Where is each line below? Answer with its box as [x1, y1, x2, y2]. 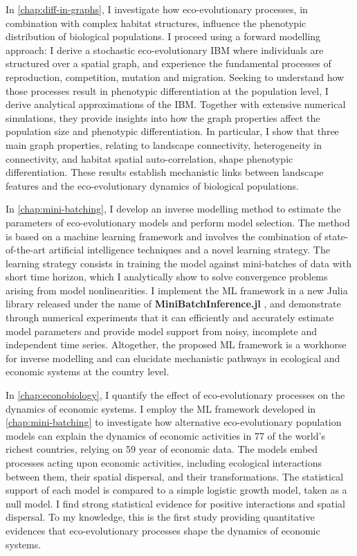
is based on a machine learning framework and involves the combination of [6, 228, 322, 243]
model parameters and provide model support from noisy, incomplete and [6, 323, 318, 338]
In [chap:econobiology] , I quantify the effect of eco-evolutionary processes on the [6, 388, 345, 402]
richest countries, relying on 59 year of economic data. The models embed [6, 442, 318, 456]
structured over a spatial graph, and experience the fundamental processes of [6, 56, 331, 71]
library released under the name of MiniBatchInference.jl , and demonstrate [6, 296, 341, 311]
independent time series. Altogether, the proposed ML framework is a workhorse [6, 337, 347, 352]
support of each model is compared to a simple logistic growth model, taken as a [6, 483, 347, 497]
